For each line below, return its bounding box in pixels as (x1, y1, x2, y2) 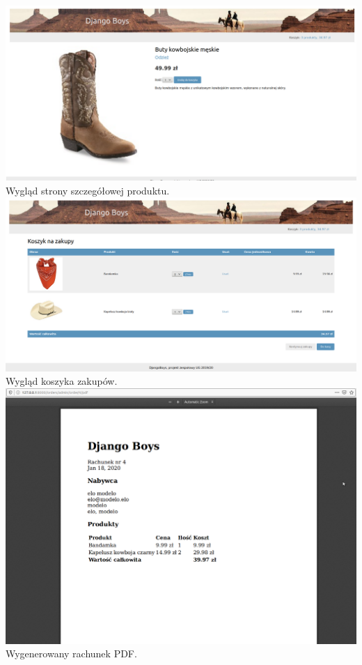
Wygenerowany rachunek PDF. (6, 646, 137, 661)
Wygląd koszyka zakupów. (6, 374, 118, 388)
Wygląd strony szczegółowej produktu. (6, 183, 170, 197)
